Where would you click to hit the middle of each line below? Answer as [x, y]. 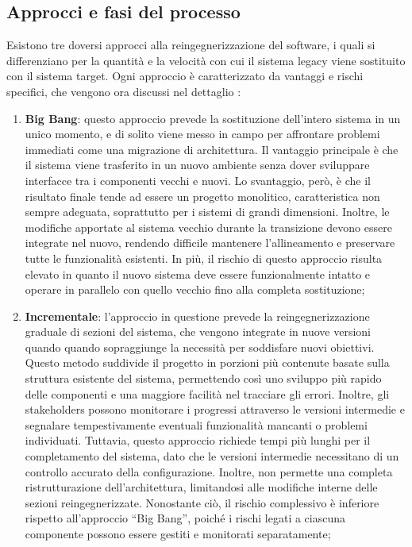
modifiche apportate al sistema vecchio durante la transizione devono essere [208, 227]
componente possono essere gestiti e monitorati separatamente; [178, 534]
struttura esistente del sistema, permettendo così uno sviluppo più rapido [203, 378]
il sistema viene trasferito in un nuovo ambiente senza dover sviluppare [197, 165]
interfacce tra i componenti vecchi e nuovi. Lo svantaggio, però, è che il [198, 180]
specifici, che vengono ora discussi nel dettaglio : [124, 91]
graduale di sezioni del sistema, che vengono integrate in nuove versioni [198, 331]
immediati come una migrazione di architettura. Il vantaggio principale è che [212, 149]
